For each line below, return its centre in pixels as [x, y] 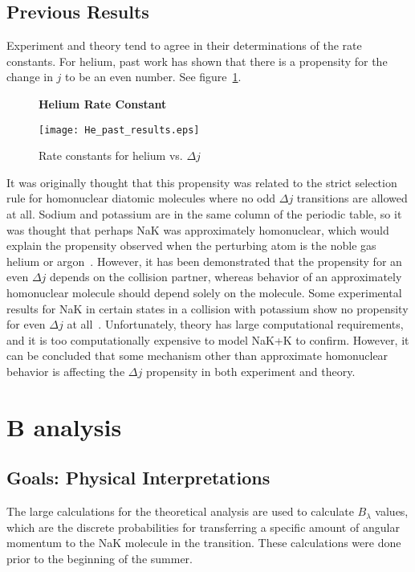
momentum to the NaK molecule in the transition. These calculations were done [204, 543]
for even [26, 324]
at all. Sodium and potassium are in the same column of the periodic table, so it [204, 214]
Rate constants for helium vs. [111, 155]
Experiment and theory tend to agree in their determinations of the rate [184, 45]
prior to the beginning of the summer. [100, 558]
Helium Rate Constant [103, 103]
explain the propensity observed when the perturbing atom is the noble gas [191, 245]
